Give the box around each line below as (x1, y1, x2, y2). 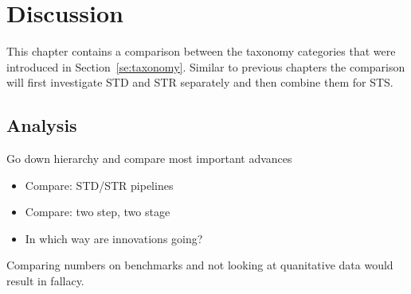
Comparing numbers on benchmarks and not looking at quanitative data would (6, 257, 393, 273)
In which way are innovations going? (25, 230, 203, 246)
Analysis (6, 113, 77, 137)
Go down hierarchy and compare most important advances (6, 150, 292, 167)
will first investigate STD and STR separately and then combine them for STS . (6, 74, 393, 91)
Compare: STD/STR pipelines (25, 176, 174, 193)
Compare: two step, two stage (25, 203, 170, 220)
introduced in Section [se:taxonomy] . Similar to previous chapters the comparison (6, 58, 405, 75)
